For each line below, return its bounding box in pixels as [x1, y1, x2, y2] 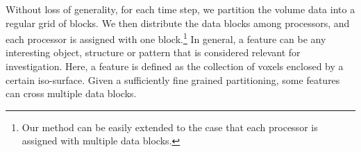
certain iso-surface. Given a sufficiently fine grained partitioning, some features [6, 72, 340, 87]
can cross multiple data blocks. [6, 86, 137, 101]
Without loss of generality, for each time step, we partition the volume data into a [6, 2, 355, 16]
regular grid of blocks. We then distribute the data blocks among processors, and [6, 15, 350, 30]
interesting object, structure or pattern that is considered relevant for [6, 45, 301, 60]
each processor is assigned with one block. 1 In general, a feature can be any [6, 30, 326, 46]
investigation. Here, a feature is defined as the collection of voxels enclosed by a [6, 59, 344, 74]
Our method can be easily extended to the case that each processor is [22, 119, 318, 134]
